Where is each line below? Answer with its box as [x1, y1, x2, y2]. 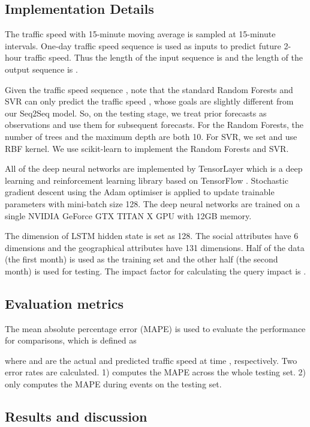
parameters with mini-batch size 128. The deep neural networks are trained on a [5, 197, 300, 210]
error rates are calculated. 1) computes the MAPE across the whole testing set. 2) [5, 366, 306, 378]
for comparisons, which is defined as [5, 334, 137, 347]
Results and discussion [5, 407, 148, 426]
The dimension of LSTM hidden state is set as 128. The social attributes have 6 [5, 229, 299, 242]
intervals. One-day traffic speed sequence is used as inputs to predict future [5, 39, 281, 52]
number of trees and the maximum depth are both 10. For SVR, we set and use [5, 130, 297, 142]
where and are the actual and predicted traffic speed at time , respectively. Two [5, 354, 297, 366]
